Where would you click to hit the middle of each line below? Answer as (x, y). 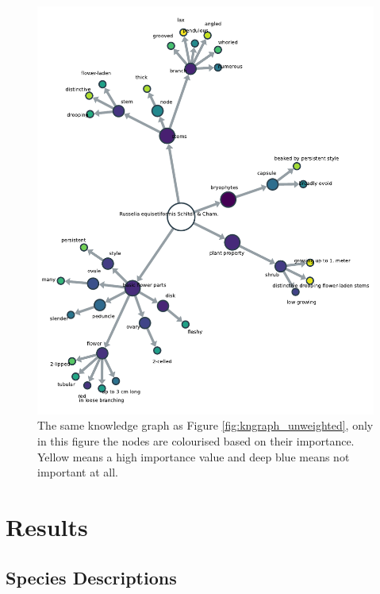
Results (47, 526)
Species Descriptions (91, 577)
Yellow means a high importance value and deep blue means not (194, 456)
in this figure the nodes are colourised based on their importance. (196, 441)
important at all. (78, 472)
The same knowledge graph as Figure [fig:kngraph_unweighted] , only (205, 425)
